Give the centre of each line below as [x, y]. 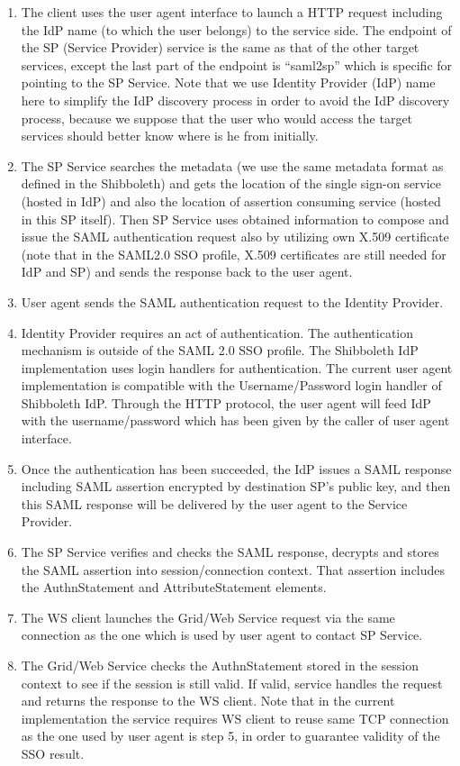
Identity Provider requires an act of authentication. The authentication [217, 332]
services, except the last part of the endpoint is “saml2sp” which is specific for [237, 64]
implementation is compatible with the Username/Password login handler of [231, 385]
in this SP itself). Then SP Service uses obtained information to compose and [235, 219]
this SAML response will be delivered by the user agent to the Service [214, 503]
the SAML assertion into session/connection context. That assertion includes [233, 569]
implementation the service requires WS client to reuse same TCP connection [235, 718]
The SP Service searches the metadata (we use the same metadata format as [232, 165]
